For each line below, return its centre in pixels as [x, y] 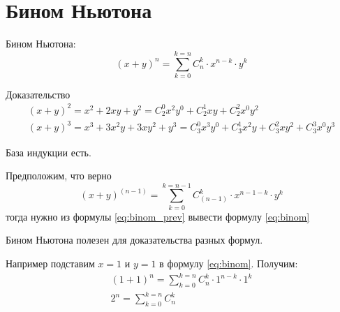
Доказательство [38, 94]
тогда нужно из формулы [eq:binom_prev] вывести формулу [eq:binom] [158, 216]
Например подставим [50, 263]
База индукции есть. [49, 152]
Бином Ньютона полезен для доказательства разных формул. [134, 240]
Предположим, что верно [59, 176]
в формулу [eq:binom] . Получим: [229, 263]
